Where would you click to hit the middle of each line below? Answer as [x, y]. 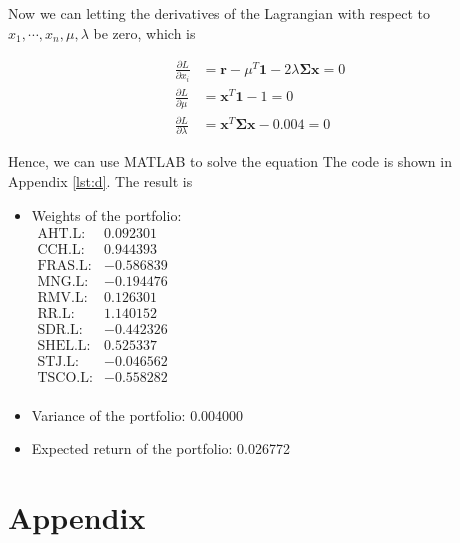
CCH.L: [61, 250]
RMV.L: [62, 298]
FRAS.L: [64, 266]
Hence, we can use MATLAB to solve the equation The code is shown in [230, 161]
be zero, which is [144, 32]
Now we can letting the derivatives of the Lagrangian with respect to [219, 13]
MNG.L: [63, 282]
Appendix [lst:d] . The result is [100, 181]
